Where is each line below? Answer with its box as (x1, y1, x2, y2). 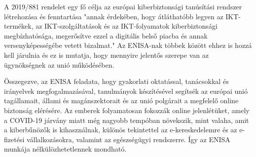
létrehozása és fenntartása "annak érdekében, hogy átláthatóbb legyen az (4, 11, 223, 21)
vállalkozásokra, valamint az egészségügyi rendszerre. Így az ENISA (26, 134, 230, 144)
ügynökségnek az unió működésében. (4, 59, 114, 70)
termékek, (4, 21, 34, 31)
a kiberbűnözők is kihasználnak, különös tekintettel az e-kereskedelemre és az (4, 124, 237, 135)
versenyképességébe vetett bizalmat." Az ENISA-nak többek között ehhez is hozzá (4, 40, 252, 50)
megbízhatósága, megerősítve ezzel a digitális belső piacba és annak (4, 30, 208, 40)
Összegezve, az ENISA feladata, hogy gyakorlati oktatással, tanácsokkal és (4, 76, 229, 86)
